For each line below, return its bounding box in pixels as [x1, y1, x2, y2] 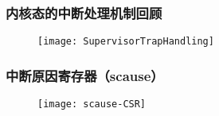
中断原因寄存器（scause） [6, 65, 164, 85]
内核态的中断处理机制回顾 [6, 2, 162, 22]
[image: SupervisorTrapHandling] [37, 36, 214, 48]
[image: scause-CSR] [37, 99, 147, 110]
